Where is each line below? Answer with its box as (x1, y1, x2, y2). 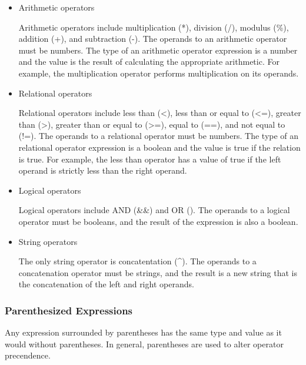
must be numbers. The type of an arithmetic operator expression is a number (18, 44, 298, 56)
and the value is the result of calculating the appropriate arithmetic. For (18, 55, 280, 68)
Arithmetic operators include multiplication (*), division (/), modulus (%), (18, 21, 289, 33)
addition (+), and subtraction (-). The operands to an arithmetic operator (18, 32, 287, 45)
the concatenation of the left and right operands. (18, 278, 194, 290)
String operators (18, 235, 78, 247)
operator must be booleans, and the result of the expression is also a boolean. (18, 215, 298, 227)
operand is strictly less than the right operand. (18, 164, 187, 177)
